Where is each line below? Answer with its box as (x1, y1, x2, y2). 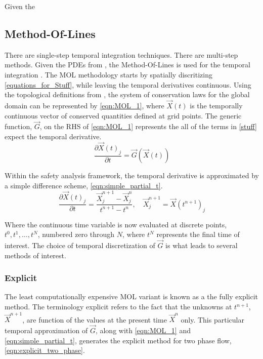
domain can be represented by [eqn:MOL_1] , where (5, 100, 164, 110)
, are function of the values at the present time (22, 314, 167, 325)
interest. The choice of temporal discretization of (5, 240, 155, 251)
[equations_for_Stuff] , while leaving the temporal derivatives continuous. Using (5, 79, 251, 90)
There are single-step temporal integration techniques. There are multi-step (5, 49, 238, 60)
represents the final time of (156, 229, 240, 240)
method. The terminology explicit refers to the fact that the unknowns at (5, 301, 232, 312)
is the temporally (190, 100, 243, 110)
